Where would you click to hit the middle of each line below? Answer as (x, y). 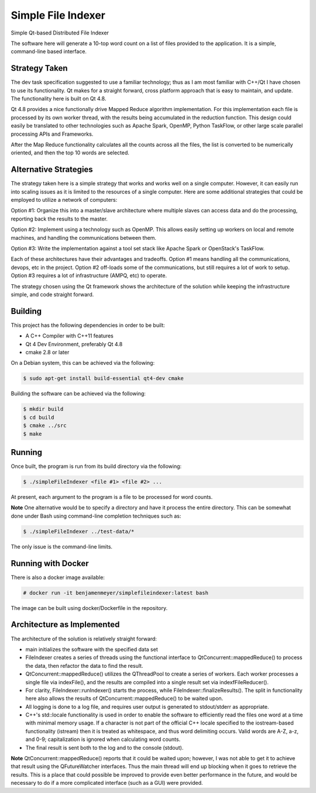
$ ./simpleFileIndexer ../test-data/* (79, 531)
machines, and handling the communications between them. (84, 237)
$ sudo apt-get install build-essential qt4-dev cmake (103, 378)
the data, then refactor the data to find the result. (84, 666)
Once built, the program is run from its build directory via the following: (96, 466)
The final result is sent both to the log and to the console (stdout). (104, 747)
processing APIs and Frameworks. (52, 134)
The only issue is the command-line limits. (62, 546)
